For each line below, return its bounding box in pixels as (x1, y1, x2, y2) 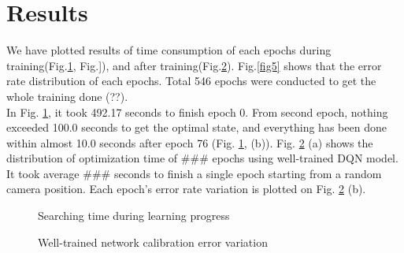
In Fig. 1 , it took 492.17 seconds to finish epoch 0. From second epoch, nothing (6, 103, 388, 120)
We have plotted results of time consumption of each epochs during (6, 42, 332, 58)
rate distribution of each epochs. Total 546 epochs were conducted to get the (6, 73, 376, 89)
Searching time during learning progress (38, 207, 230, 224)
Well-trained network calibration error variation (38, 233, 268, 250)
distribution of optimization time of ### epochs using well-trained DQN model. (6, 150, 398, 166)
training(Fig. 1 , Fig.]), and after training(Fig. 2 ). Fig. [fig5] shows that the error (6, 57, 382, 73)
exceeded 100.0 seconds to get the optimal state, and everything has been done (6, 119, 387, 136)
